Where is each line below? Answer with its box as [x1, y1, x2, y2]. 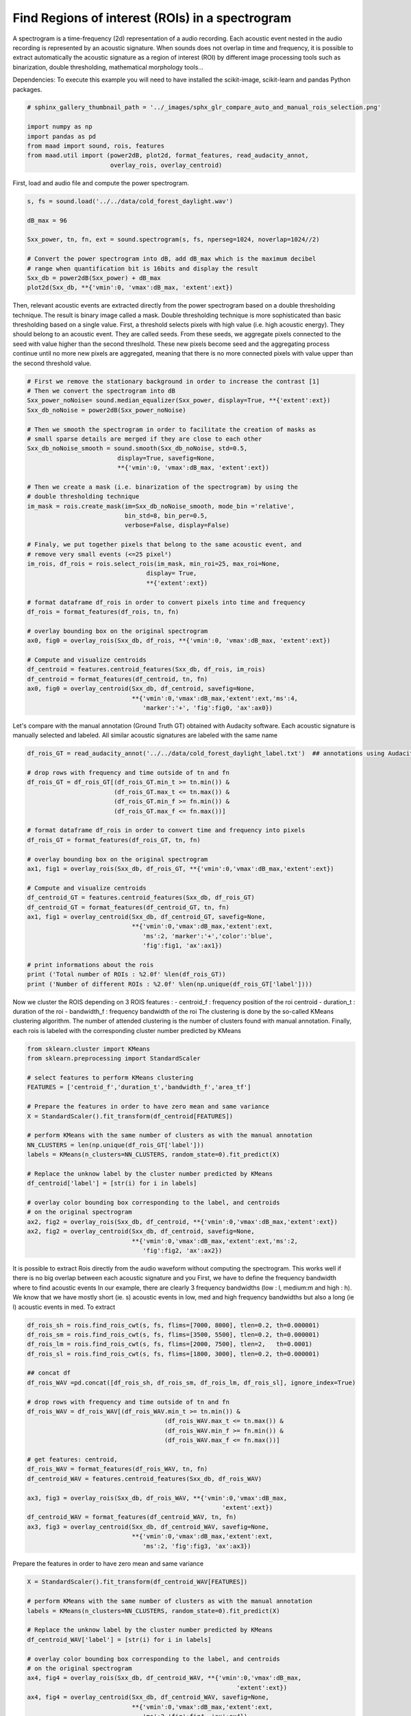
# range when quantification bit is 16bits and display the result [27, 264, 259, 273]
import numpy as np [27, 123, 92, 130]
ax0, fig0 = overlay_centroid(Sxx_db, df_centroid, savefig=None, [27, 685, 255, 693]
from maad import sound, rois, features [27, 142, 164, 150]
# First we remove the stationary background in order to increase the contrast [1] [27, 378, 320, 385]
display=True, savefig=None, [117, 454, 215, 462]
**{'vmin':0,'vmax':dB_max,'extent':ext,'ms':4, [132, 694, 298, 702]
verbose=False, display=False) [124, 522, 229, 529]
